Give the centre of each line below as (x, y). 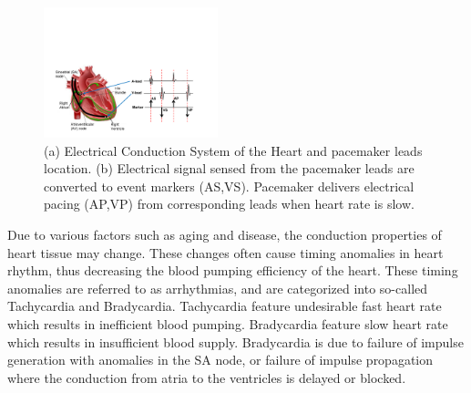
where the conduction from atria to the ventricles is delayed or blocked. (207, 377)
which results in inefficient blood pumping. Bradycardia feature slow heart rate (228, 324)
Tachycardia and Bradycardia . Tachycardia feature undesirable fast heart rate (225, 306)
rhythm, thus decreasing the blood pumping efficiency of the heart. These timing (233, 270)
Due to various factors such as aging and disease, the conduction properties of (225, 235)
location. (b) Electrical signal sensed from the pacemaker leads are (229, 168)
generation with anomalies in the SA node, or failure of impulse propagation (220, 360)
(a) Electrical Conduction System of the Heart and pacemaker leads (233, 150)
